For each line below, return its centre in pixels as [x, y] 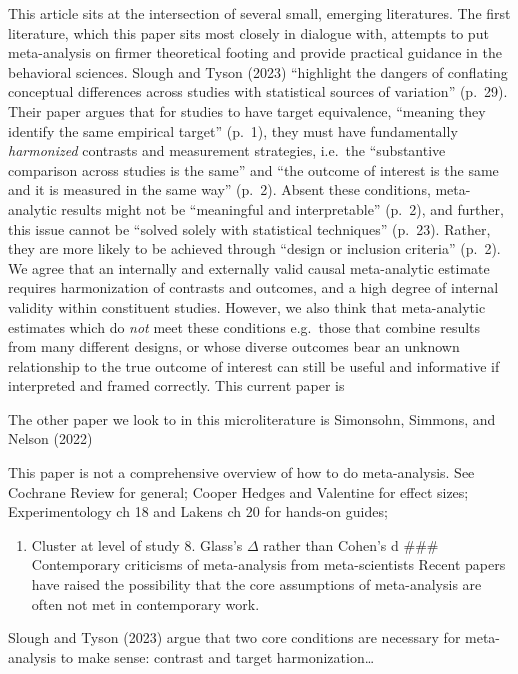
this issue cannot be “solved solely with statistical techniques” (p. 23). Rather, [249, 228]
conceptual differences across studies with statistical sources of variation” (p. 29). [258, 91]
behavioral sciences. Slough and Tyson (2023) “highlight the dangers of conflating [258, 71]
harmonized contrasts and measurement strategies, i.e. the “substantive [227, 150]
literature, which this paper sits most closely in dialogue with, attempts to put [248, 32]
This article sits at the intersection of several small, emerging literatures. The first [259, 13]
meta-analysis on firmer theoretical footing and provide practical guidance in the [255, 52]
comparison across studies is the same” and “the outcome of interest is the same [253, 169]
